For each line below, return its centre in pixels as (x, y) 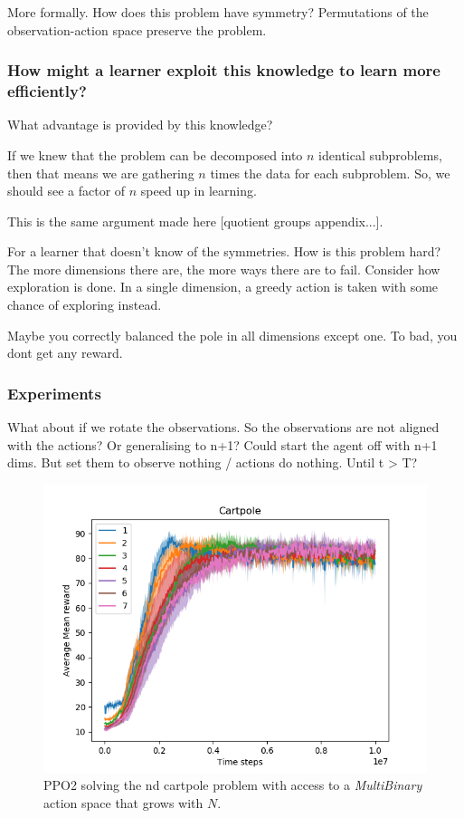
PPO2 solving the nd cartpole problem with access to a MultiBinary (233, 785)
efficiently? (47, 91)
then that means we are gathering (101, 173)
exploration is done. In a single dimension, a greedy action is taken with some (223, 287)
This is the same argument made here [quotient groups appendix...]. (195, 221)
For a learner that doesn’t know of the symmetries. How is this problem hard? (224, 251)
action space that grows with (123, 803)
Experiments (54, 393)
